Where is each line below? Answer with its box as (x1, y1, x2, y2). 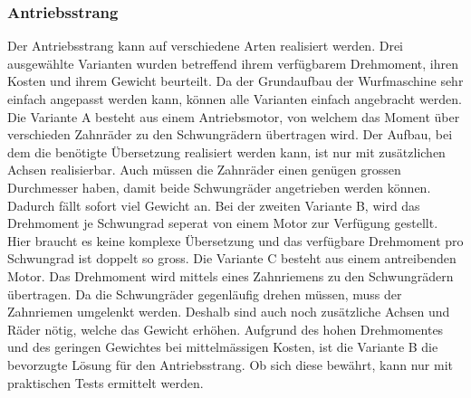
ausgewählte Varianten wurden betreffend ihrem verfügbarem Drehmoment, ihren (7, 53, 458, 72)
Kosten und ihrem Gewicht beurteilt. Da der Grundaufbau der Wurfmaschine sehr (7, 71, 464, 90)
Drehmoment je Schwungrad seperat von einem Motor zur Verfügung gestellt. (7, 213, 438, 232)
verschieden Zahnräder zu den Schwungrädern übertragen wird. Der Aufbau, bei (7, 125, 453, 144)
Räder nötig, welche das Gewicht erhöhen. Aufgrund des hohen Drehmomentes (7, 319, 444, 338)
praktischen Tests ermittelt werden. (7, 373, 204, 392)
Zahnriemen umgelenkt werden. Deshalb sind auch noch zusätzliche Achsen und (7, 302, 450, 321)
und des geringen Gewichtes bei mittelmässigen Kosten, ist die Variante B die (7, 337, 438, 356)
